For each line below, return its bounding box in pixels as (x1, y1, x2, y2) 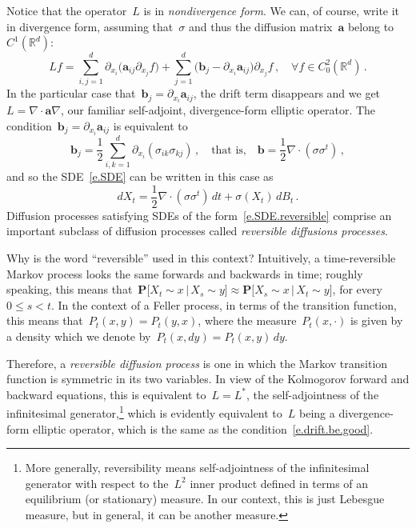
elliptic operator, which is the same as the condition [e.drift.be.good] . (33, 420, 374, 437)
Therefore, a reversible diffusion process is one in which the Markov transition (6, 354, 388, 371)
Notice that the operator (6, 2, 127, 18)
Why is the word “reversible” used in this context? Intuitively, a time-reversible (6, 250, 396, 266)
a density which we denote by (6, 328, 151, 345)
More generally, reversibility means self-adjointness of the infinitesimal (25, 459, 370, 476)
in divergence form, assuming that (6, 18, 174, 34)
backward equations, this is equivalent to (6, 386, 206, 402)
